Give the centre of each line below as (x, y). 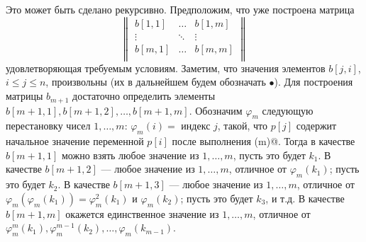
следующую (288, 110)
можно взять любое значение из (130, 155)
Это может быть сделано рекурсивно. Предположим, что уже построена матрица (180, 9)
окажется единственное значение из (142, 213)
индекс (196, 126)
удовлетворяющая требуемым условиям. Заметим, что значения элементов (166, 68)
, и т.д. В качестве (305, 198)
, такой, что (242, 126)
